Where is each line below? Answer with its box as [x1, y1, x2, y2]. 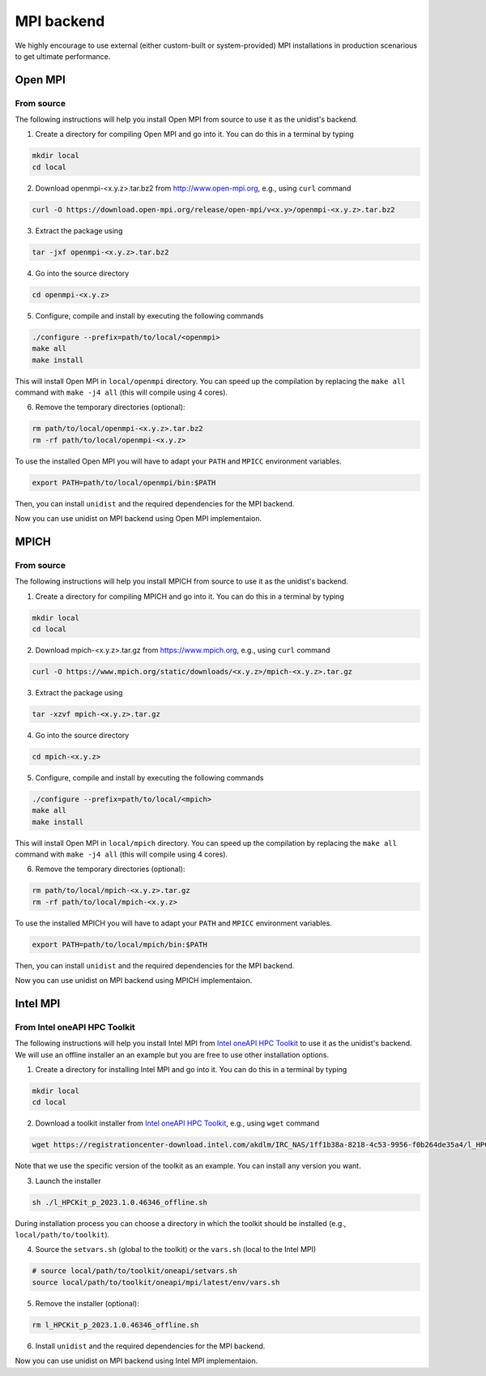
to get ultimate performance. [15, 51, 111, 61]
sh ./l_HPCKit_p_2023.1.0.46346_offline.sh [32, 1198, 208, 1207]
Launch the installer [35, 1176, 101, 1186]
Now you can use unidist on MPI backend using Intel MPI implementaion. [15, 1356, 258, 1365]
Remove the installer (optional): [35, 1298, 139, 1308]
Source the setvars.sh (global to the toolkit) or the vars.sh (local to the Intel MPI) [35, 1245, 317, 1254]
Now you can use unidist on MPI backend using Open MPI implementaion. [15, 514, 262, 523]
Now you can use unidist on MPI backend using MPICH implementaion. [15, 976, 253, 985]
